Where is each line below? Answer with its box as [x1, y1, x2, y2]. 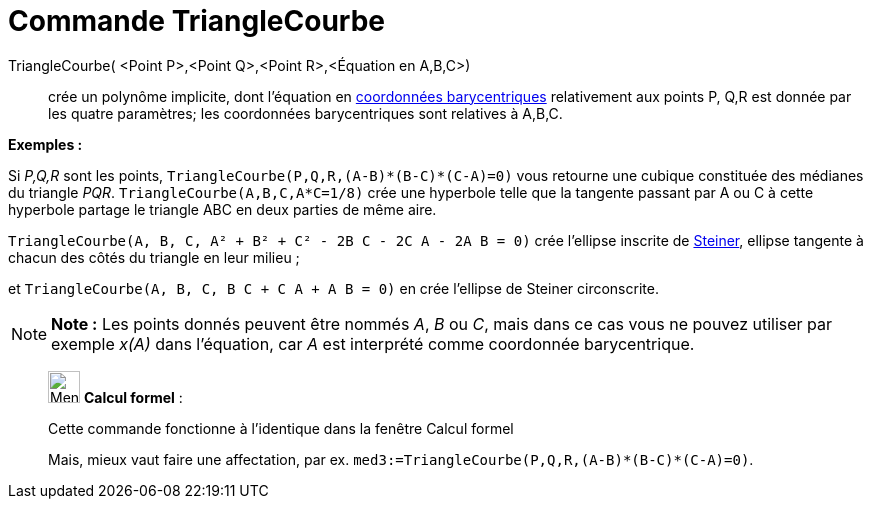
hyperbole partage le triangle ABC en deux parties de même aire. [8, 200, 437, 218]
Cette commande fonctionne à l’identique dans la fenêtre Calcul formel [48, 419, 514, 437]
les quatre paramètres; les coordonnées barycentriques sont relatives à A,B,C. [48, 104, 563, 122]
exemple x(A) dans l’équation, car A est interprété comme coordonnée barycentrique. [51, 333, 695, 354]
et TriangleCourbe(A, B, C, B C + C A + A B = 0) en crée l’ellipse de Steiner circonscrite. [8, 279, 659, 297]
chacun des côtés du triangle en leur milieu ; [8, 248, 300, 266]
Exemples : [8, 135, 83, 153]
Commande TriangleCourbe [8, 4, 385, 38]
